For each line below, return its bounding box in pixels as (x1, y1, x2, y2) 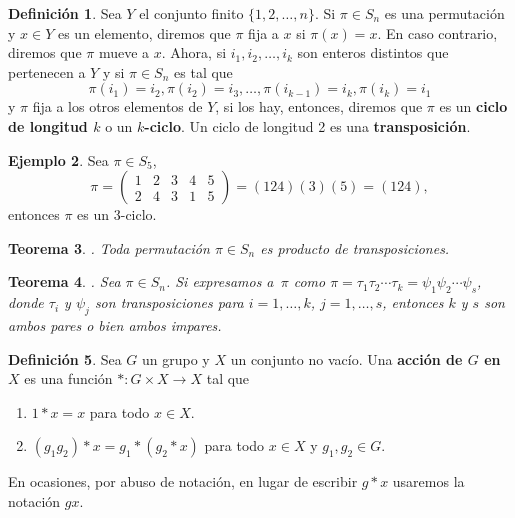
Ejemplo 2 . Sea (8, 149, 109, 170)
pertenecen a (8, 61, 86, 82)
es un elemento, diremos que (57, 22, 231, 43)
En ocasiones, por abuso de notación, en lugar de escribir (8, 471, 358, 492)
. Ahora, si (161, 42, 227, 63)
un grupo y (142, 348, 210, 369)
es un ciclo (439, 96, 508, 117)
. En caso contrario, (377, 22, 498, 43)
